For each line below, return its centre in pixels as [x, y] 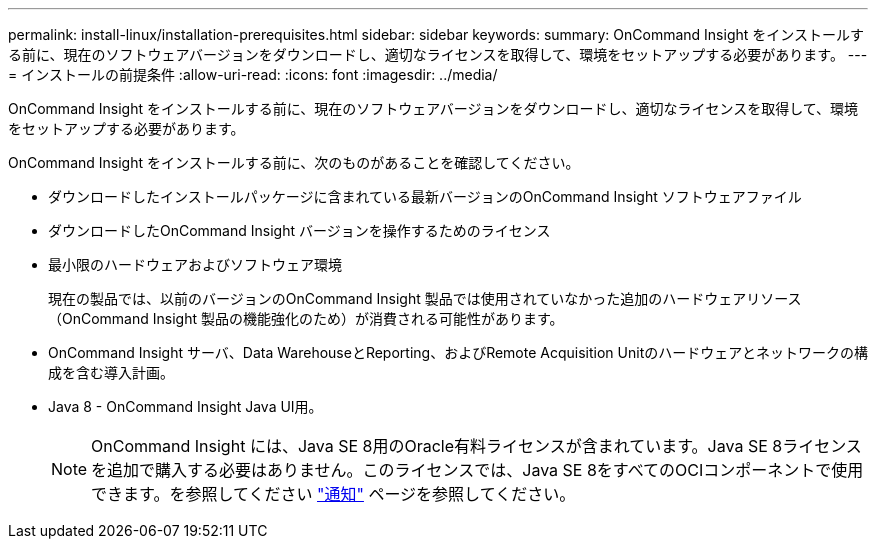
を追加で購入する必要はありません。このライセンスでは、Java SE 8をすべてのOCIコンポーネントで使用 [477, 470]
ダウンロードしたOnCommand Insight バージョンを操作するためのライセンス [299, 230]
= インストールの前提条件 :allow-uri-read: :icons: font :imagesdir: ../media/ [253, 74]
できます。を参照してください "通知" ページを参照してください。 [333, 494]
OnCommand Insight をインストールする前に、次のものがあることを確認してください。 [294, 162]
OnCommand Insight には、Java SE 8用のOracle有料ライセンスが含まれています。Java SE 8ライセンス [476, 446]
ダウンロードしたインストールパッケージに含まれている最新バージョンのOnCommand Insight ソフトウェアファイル [425, 196]
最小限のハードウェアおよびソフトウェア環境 [195, 264]
